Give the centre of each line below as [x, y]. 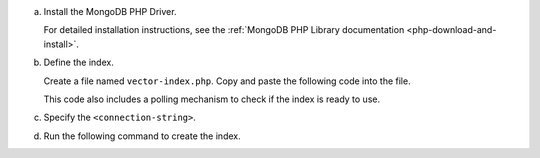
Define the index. [78, 62]
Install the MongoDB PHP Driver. [110, 11]
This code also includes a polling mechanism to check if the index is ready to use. [211, 99]
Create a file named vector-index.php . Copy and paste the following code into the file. [227, 81]
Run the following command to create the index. [142, 136]
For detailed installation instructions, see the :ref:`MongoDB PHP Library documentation [224, 30]
